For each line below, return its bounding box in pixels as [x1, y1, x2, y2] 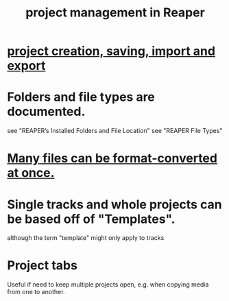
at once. [7, 165, 55, 181]
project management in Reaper [25, 5, 206, 21]
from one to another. [7, 288, 65, 296]
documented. [7, 104, 86, 119]
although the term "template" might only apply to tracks [7, 234, 165, 242]
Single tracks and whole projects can [7, 197, 222, 212]
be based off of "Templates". [7, 211, 176, 227]
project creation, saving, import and [7, 43, 216, 59]
